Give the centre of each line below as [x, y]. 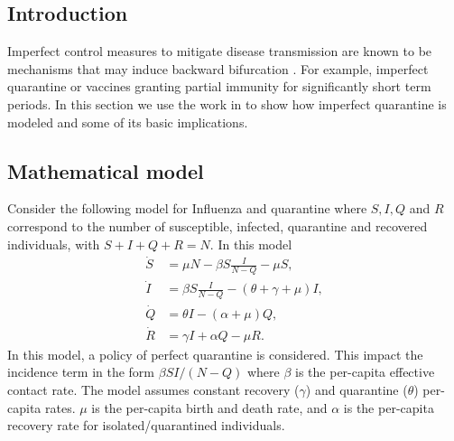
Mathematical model [106, 170]
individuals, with [54, 244]
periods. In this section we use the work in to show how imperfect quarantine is [227, 103]
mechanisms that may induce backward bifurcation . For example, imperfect [218, 68]
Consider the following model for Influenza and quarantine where [187, 208]
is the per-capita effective [365, 372]
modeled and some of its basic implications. [128, 122]
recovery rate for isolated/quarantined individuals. [146, 425]
